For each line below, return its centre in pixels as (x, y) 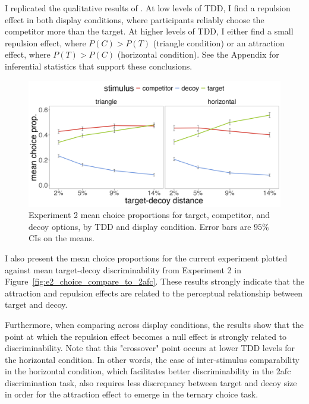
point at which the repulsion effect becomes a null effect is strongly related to (146, 336)
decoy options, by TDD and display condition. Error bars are (140, 226)
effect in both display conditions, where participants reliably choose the (135, 19)
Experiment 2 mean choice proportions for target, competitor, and (149, 215)
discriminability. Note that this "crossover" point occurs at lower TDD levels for (150, 348)
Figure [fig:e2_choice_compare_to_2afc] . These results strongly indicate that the (154, 281)
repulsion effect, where (45, 42)
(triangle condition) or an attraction (219, 42)
